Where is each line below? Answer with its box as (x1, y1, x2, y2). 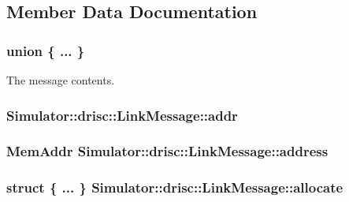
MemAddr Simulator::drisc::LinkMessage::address (6, 141, 329, 161)
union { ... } (6, 40, 85, 60)
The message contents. (6, 72, 115, 88)
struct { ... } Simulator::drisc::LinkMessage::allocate (6, 178, 343, 197)
